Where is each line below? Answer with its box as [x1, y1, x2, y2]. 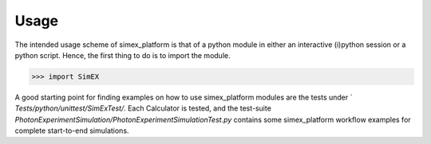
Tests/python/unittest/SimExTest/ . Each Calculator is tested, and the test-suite [14, 103, 271, 113]
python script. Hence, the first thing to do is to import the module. [14, 50, 231, 60]
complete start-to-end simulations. [14, 126, 129, 135]
